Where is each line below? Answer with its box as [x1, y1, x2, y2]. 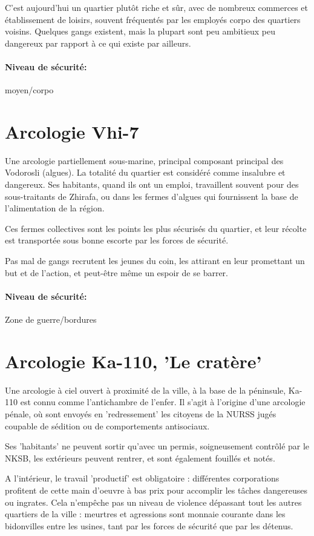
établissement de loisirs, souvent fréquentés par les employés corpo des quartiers [5, 13, 301, 25]
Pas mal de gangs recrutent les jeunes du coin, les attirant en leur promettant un [5, 254, 305, 267]
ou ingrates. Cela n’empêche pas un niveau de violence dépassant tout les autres [5, 495, 302, 508]
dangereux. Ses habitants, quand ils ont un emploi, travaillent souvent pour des [5, 178, 299, 191]
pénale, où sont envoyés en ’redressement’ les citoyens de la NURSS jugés [5, 407, 276, 420]
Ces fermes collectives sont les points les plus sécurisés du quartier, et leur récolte [5, 222, 307, 234]
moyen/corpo [5, 84, 54, 96]
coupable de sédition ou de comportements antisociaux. [5, 419, 210, 432]
